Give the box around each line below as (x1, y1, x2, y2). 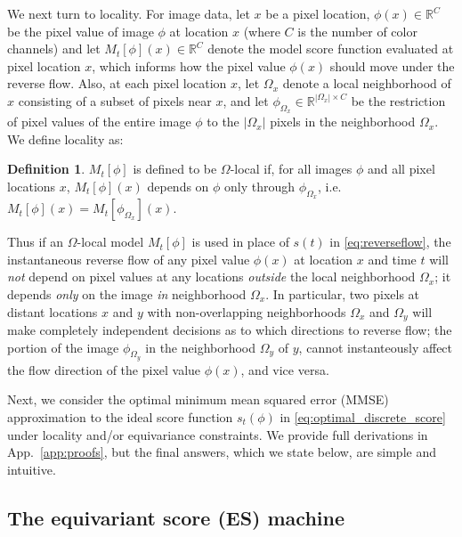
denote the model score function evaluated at (207, 39, 454, 58)
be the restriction (351, 91, 446, 110)
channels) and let (7, 39, 101, 58)
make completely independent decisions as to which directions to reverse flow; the (7, 320, 452, 338)
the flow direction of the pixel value (7, 360, 201, 378)
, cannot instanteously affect (298, 338, 453, 356)
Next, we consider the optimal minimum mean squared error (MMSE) (7, 390, 389, 409)
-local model (77, 232, 144, 251)
